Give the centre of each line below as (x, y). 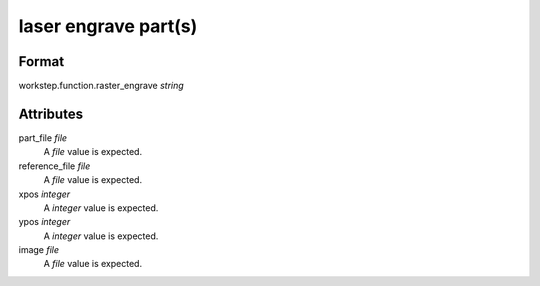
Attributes (51, 113)
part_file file (43, 137)
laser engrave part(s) (108, 26)
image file (39, 250)
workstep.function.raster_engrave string (101, 86)
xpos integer (44, 194)
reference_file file (54, 166)
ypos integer (44, 222)
